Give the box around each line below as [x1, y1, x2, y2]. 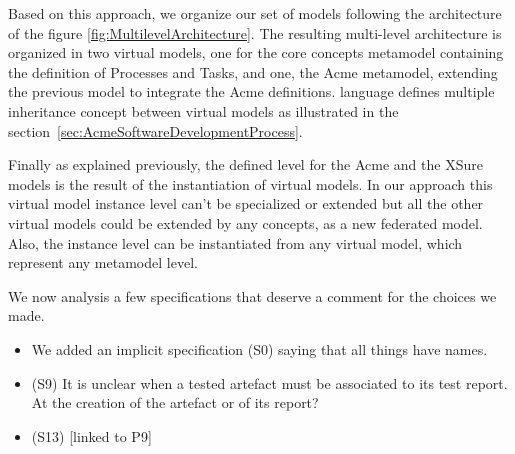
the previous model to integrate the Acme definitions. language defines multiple [8, 81, 495, 102]
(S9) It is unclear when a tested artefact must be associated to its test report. [31, 372, 508, 393]
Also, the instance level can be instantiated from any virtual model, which [8, 232, 463, 253]
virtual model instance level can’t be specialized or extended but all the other [8, 193, 484, 214]
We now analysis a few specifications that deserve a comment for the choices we [8, 285, 497, 306]
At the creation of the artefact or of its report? [31, 392, 319, 413]
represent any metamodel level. [8, 252, 198, 273]
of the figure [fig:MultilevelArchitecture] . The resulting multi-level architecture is [8, 22, 502, 43]
